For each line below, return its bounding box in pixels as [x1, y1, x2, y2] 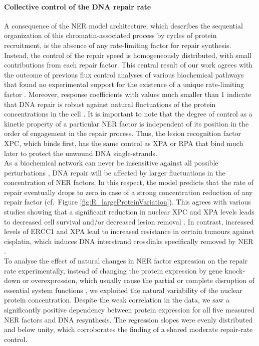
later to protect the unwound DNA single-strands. [4, 147, 157, 158]
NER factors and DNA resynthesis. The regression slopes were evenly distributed [4, 314, 253, 324]
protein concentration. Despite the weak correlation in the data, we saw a [4, 294, 230, 305]
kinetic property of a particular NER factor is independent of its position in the [4, 118, 249, 128]
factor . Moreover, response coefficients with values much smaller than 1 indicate [4, 88, 251, 99]
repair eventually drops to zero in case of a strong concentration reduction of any [4, 186, 253, 197]
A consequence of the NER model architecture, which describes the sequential [4, 20, 243, 30]
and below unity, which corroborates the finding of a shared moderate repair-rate [4, 324, 253, 334]
